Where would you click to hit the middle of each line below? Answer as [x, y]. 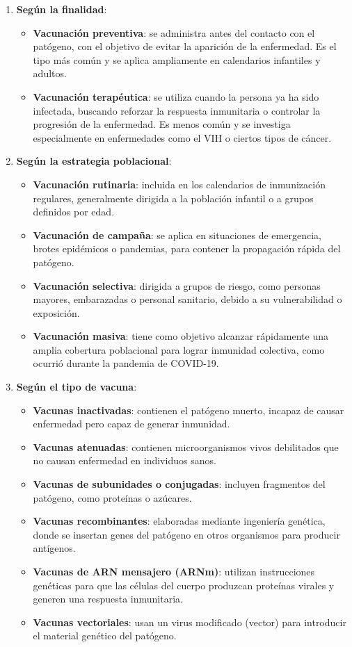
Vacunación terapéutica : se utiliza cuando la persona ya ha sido [176, 96]
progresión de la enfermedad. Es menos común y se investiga [162, 124]
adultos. [50, 73]
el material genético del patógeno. [105, 636]
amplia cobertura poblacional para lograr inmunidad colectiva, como [179, 349]
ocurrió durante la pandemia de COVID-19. [126, 363]
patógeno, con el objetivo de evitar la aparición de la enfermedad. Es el [185, 46]
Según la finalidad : [62, 9]
